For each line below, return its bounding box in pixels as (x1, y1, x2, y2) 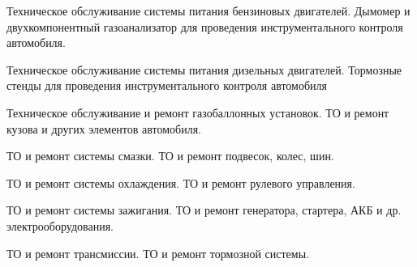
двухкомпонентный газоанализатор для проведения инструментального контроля (6, 18, 403, 35)
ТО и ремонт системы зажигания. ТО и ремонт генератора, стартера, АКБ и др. (6, 201, 402, 218)
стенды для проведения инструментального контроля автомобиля (6, 77, 327, 94)
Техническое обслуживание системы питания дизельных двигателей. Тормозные (6, 61, 402, 78)
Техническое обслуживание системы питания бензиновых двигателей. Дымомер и (6, 2, 411, 19)
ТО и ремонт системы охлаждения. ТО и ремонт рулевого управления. (6, 174, 355, 191)
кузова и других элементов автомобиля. (6, 120, 202, 137)
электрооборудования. (6, 217, 114, 234)
